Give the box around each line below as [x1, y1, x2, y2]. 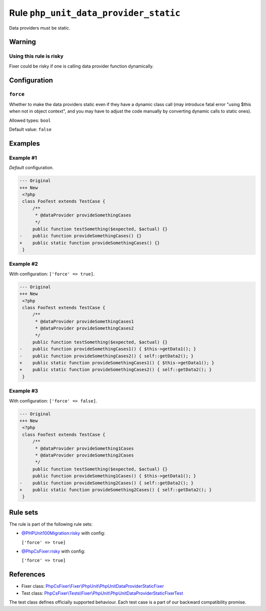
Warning [9, 37, 36, 46]
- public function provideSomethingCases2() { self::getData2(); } [19, 353, 194, 359]
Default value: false [9, 126, 52, 133]
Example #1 [9, 154, 37, 161]
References [9, 570, 45, 579]
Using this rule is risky [9, 53, 64, 60]
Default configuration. [9, 165, 54, 171]
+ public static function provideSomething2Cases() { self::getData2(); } [19, 487, 212, 493]
